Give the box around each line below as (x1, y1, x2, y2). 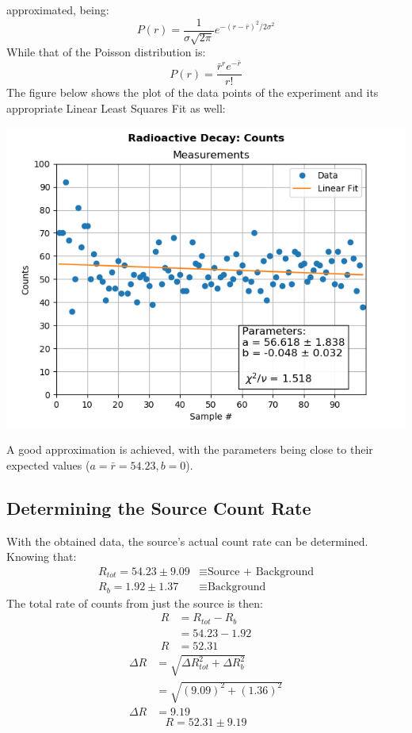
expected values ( (6, 456, 90, 473)
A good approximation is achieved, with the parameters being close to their (6, 441, 373, 458)
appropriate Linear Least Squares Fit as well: (6, 99, 226, 116)
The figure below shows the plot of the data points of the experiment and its (6, 84, 379, 101)
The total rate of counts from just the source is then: (6, 594, 263, 611)
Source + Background (207, 566, 314, 578)
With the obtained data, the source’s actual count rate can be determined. (6, 532, 368, 549)
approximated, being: (6, 2, 109, 17)
